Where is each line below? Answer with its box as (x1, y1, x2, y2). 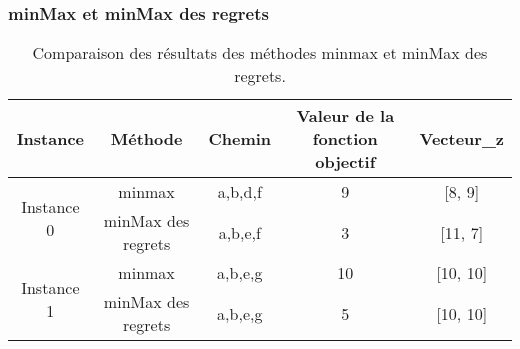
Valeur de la (296, 104, 395, 128)
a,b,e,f (218, 220, 261, 244)
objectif (315, 150, 376, 174)
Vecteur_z (419, 127, 504, 151)
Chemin (208, 127, 272, 151)
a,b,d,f (217, 180, 262, 204)
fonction (312, 127, 378, 151)
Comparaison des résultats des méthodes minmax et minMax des (32, 41, 488, 65)
